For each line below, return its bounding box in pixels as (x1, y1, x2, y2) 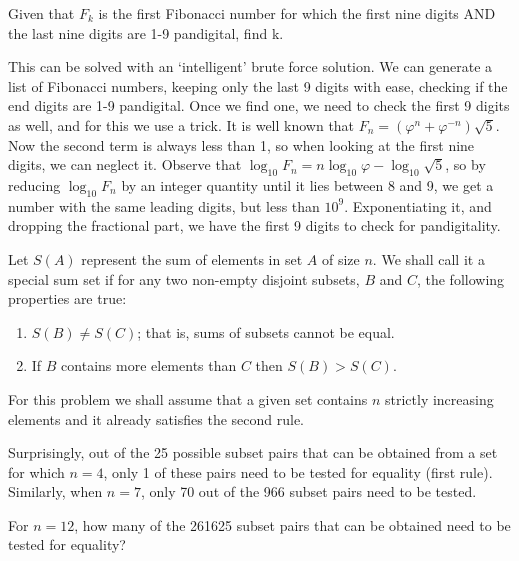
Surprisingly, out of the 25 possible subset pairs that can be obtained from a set (8, 442, 498, 463)
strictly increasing (384, 388, 494, 409)
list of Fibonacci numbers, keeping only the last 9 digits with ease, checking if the (8, 75, 508, 96)
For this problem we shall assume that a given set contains (8, 388, 368, 409)
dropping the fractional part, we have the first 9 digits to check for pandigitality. (8, 215, 501, 236)
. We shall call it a (372, 248, 485, 269)
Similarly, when (8, 481, 103, 502)
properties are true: (8, 288, 127, 309)
